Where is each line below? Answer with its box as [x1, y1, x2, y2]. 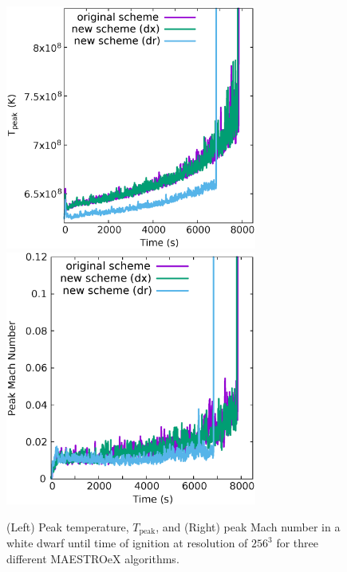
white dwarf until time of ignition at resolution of [6, 535, 248, 551]
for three [276, 535, 318, 551]
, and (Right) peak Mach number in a [156, 518, 341, 535]
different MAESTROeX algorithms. [6, 550, 179, 566]
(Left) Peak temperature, [6, 518, 129, 535]
